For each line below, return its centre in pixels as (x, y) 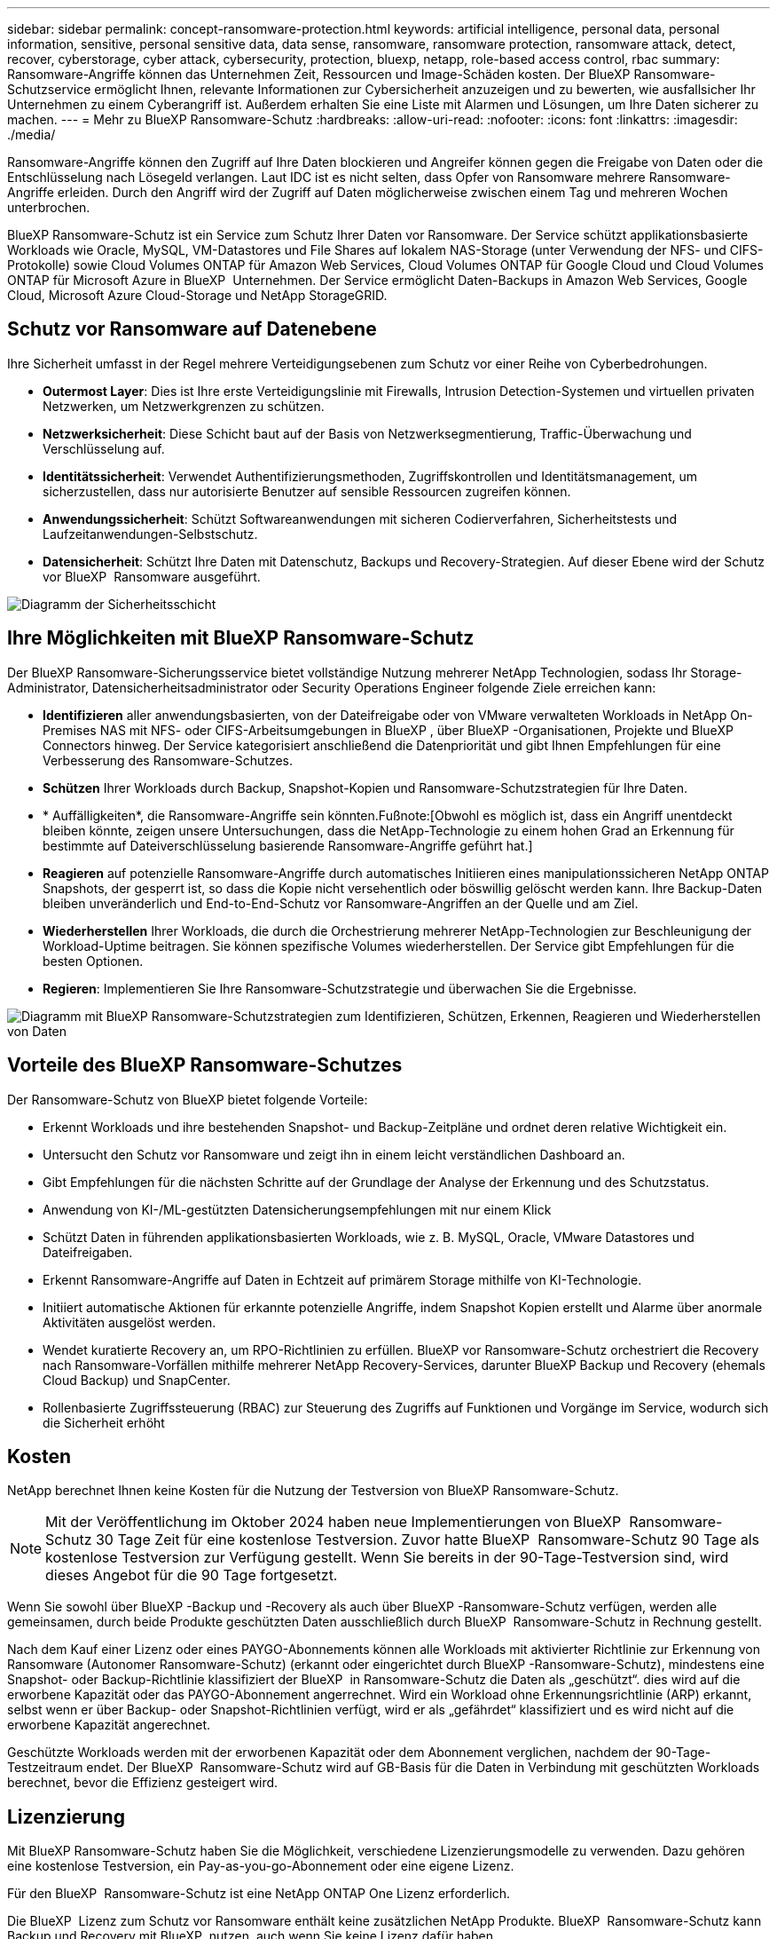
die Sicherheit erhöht (104, 1422)
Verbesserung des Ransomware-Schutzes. (168, 760)
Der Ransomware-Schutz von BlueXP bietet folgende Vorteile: (188, 1099)
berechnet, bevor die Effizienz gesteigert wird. (143, 1783)
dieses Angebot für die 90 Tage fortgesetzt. (192, 1575)
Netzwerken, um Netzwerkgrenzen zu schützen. (184, 406)
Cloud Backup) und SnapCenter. (137, 1380)
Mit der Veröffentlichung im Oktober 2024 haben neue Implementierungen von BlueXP (334, 1522)
